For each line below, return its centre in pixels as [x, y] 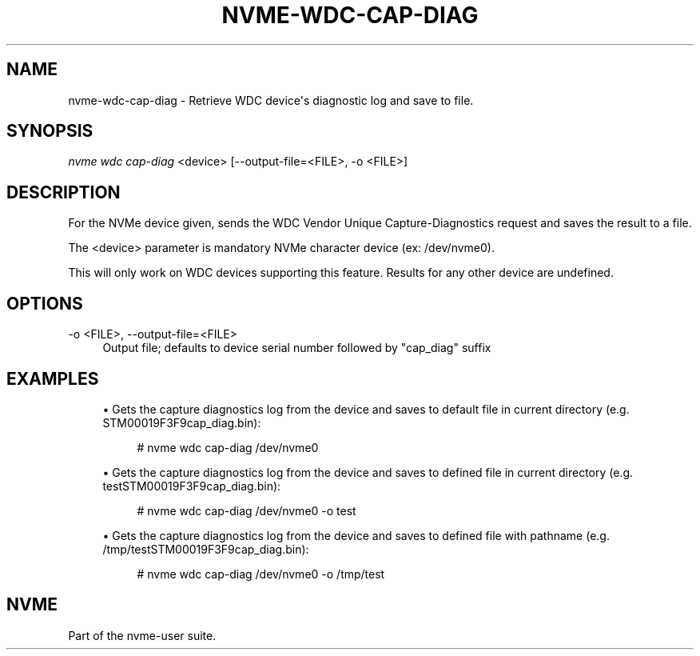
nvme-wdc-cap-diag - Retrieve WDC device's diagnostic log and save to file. [271, 100]
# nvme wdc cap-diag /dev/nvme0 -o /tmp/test [261, 574]
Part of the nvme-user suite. [142, 635]
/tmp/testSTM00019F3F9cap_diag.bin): [206, 549]
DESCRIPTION [64, 192]
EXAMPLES [53, 378]
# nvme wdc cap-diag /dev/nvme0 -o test [247, 510]
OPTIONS [45, 303]
